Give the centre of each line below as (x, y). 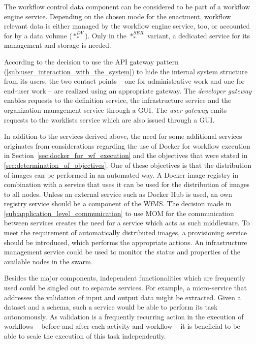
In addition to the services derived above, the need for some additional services (123, 136)
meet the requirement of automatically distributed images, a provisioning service (126, 233)
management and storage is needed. (58, 45)
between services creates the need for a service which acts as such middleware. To (127, 223)
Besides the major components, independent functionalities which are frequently (125, 278)
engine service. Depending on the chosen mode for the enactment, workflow (117, 16)
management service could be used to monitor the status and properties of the (122, 252)
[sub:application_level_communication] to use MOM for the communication (119, 213)
